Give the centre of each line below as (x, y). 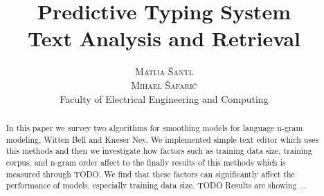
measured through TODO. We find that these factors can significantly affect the (150, 174)
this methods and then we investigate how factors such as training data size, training (159, 151)
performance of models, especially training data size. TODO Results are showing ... (156, 185)
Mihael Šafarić (164, 85)
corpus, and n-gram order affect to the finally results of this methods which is (146, 162)
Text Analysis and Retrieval (164, 38)
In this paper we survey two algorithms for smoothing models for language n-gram (154, 127)
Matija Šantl (164, 71)
